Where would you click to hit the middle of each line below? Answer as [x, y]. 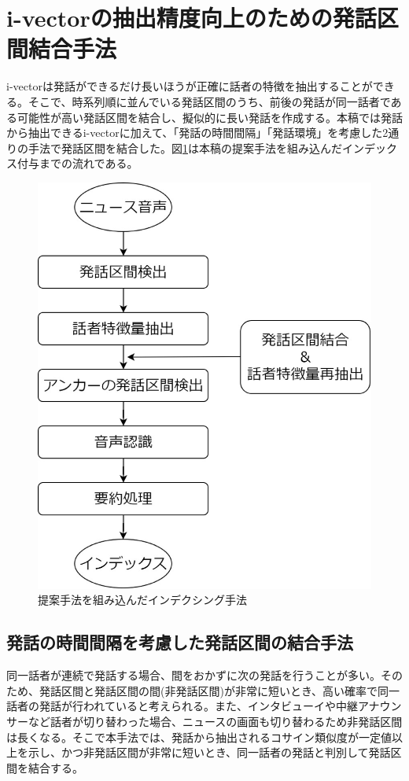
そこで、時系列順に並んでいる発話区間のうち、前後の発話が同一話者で [209, 101]
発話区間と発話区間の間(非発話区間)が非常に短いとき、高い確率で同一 [219, 690]
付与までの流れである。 [77, 163]
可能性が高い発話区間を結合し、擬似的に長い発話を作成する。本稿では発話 [210, 117]
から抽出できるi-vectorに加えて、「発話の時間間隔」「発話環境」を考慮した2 [197, 133]
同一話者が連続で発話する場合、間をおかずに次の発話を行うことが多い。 [193, 675]
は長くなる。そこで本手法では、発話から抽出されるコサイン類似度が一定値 [199, 737]
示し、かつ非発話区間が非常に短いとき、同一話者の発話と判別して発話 [209, 752]
